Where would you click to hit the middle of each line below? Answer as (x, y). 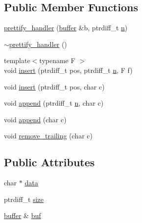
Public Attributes (49, 162)
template (17, 60)
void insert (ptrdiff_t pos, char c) (54, 86)
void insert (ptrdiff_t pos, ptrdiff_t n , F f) (68, 70)
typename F (57, 60)
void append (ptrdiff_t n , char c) (54, 103)
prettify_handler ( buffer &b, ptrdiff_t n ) (66, 28)
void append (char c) (35, 119)
